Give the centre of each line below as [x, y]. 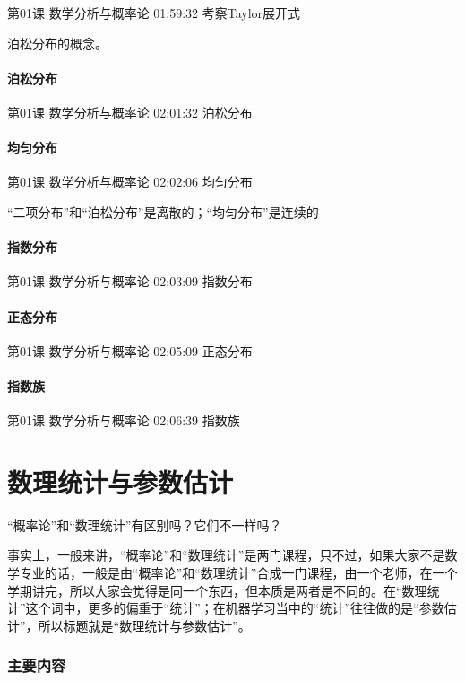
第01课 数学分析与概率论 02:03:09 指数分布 [130, 281]
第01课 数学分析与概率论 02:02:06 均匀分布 [130, 182]
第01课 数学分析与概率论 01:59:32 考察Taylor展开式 [154, 13]
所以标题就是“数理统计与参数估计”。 [144, 625]
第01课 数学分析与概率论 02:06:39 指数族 [124, 420]
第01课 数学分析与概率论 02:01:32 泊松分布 [130, 112]
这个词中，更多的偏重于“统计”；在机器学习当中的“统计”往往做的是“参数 [235, 608]
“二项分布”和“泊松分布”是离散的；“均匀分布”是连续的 [163, 211]
